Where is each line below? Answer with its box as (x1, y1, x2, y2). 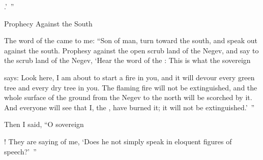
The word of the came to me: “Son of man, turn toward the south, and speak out (4, 35, 258, 46)
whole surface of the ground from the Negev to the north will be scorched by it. (4, 92, 252, 103)
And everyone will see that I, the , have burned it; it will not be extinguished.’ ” (4, 102, 255, 112)
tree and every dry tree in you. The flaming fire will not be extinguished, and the (4, 82, 257, 92)
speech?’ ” (4, 146, 37, 156)
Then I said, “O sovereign (4, 119, 84, 130)
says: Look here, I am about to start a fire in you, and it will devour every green (4, 72, 255, 82)
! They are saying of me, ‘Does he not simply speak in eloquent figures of (4, 136, 232, 146)
